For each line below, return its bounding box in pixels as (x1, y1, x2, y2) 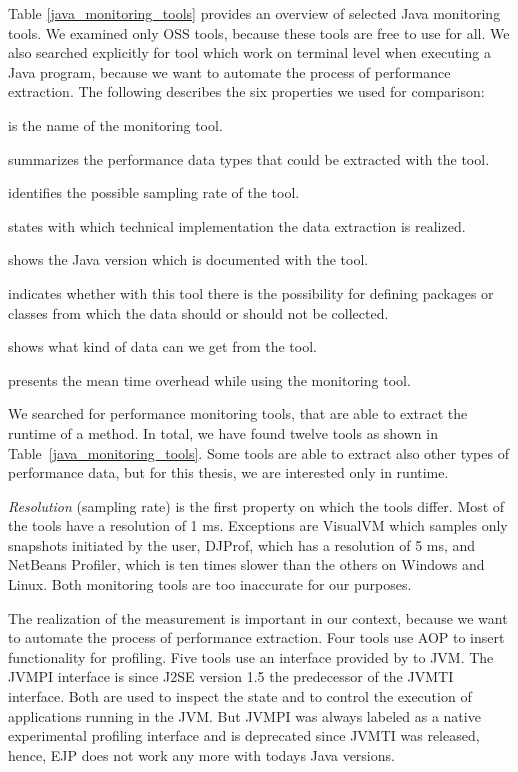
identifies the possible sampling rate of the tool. (8, 182, 300, 203)
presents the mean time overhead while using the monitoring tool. (8, 369, 411, 390)
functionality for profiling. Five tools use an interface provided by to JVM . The (8, 646, 494, 667)
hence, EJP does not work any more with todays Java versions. (8, 744, 395, 765)
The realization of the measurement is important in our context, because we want (8, 607, 508, 628)
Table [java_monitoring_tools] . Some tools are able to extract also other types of (8, 442, 509, 463)
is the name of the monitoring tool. (8, 114, 223, 135)
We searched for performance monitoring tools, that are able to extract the (8, 403, 468, 424)
